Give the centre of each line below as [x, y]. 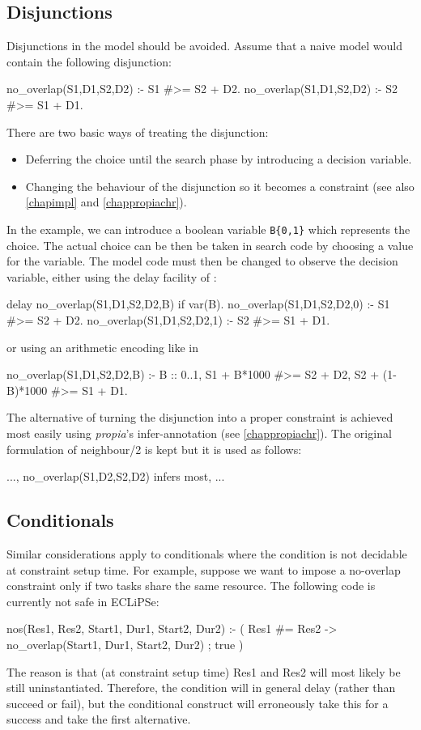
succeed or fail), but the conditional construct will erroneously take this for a [198, 703]
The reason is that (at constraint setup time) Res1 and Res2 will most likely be [204, 671]
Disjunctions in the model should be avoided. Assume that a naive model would [205, 46]
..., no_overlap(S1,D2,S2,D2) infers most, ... [116, 476]
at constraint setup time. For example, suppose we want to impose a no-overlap [204, 569]
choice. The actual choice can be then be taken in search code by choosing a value [210, 245]
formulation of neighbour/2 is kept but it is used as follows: [154, 449]
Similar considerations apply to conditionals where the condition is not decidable [207, 553]
